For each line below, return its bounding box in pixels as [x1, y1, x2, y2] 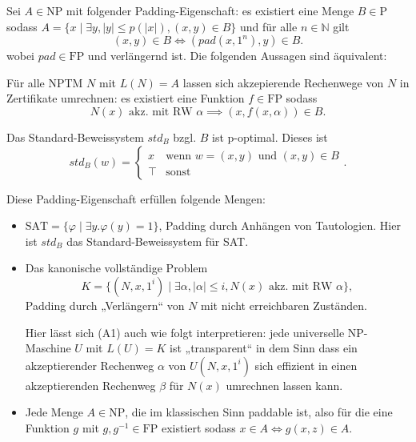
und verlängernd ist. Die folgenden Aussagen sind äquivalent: [87, 47, 387, 64]
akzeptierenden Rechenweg [25, 376, 156, 393]
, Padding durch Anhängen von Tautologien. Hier [158, 217, 401, 234]
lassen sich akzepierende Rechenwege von [182, 74, 384, 90]
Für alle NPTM [6, 74, 83, 90]
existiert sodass [161, 419, 236, 436]
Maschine [25, 340, 71, 356]
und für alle [239, 18, 298, 34]
